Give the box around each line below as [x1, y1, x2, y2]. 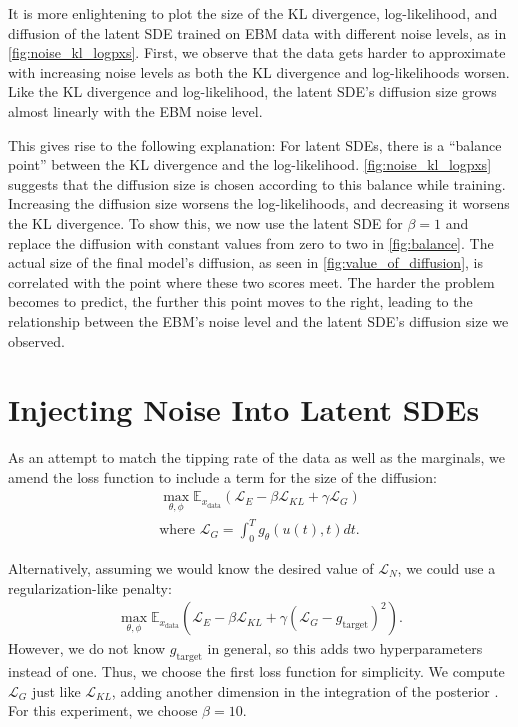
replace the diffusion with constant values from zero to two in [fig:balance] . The [8, 232, 494, 253]
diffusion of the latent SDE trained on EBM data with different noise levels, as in [8, 22, 507, 43]
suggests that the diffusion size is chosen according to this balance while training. [8, 173, 506, 194]
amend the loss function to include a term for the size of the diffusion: [8, 466, 437, 487]
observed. [8, 330, 65, 351]
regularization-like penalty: [8, 577, 172, 598]
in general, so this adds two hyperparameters [207, 638, 483, 659]
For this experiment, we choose [8, 700, 198, 721]
